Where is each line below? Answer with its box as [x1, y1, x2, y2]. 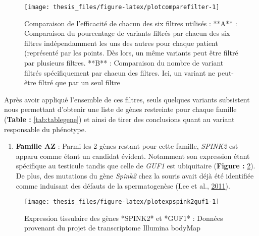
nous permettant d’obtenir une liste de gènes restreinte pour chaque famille [4, 104, 237, 114]
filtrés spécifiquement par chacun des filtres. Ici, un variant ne [24, 67, 216, 78]
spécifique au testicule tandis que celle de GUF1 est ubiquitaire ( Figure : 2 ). [16, 160, 255, 171]
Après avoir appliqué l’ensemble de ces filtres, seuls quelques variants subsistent [4, 94, 250, 104]
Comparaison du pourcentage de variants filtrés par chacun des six [24, 28, 230, 38]
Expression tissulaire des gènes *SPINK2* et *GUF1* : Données [24, 212, 223, 223]
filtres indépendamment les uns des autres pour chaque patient [24, 37, 218, 48]
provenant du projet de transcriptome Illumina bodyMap [24, 222, 201, 233]
